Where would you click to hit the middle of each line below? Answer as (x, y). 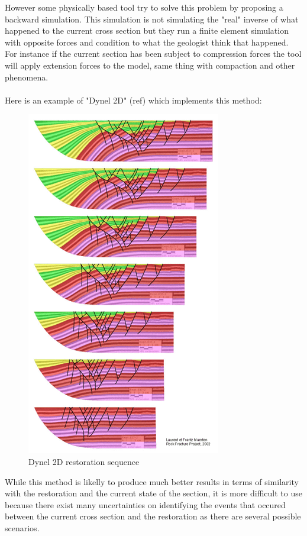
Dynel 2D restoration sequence (84, 461)
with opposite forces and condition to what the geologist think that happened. (147, 42)
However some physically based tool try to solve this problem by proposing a (144, 7)
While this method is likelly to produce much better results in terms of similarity (152, 481)
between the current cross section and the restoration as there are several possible (153, 516)
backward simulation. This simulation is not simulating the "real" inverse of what (152, 19)
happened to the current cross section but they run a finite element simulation (147, 30)
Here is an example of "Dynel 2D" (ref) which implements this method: (133, 100)
